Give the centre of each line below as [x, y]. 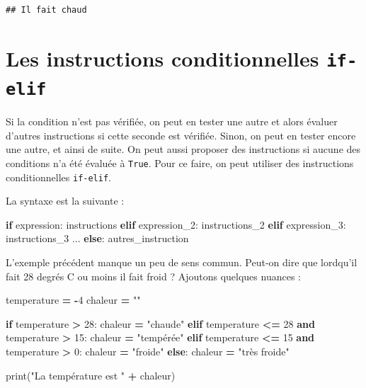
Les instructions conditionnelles [162, 58]
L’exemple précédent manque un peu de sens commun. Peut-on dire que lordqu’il [182, 262]
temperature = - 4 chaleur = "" [73, 300]
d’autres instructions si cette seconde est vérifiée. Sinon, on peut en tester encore [181, 135]
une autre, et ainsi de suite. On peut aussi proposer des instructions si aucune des [183, 149]
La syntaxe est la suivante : [65, 201]
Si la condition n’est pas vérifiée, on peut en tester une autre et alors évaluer [172, 121]
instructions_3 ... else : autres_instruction [97, 238]
